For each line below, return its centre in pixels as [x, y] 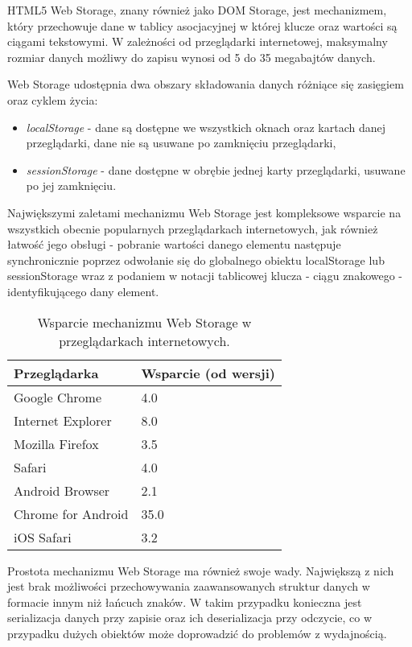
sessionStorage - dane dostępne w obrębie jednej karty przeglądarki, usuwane [216, 169]
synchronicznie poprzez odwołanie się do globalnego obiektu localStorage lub [196, 260]
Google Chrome [58, 397]
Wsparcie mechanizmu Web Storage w [144, 322]
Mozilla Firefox [56, 443]
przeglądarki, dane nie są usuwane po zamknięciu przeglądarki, [181, 143]
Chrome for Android [71, 513]
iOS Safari [43, 537]
